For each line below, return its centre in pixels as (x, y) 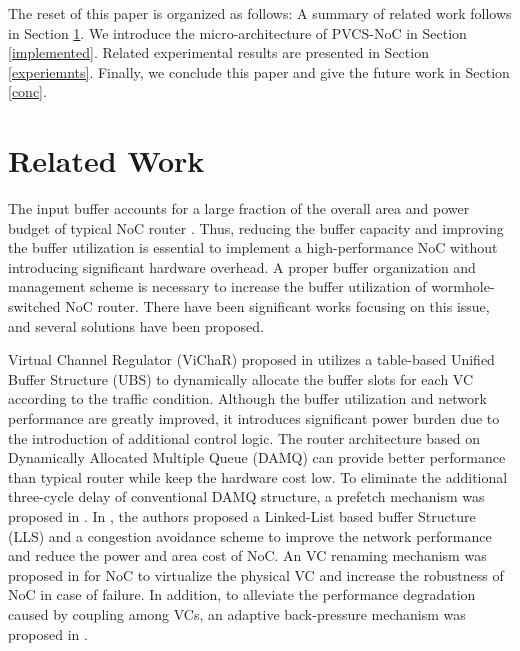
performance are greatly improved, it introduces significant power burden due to (254, 418)
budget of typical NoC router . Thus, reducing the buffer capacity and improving (256, 227)
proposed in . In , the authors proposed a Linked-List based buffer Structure (242, 516)
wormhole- (463, 286)
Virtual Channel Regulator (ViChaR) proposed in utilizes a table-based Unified (251, 359)
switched (34, 306)
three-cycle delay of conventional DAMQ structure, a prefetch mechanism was (246, 496)
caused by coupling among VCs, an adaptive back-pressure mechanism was (237, 613)
